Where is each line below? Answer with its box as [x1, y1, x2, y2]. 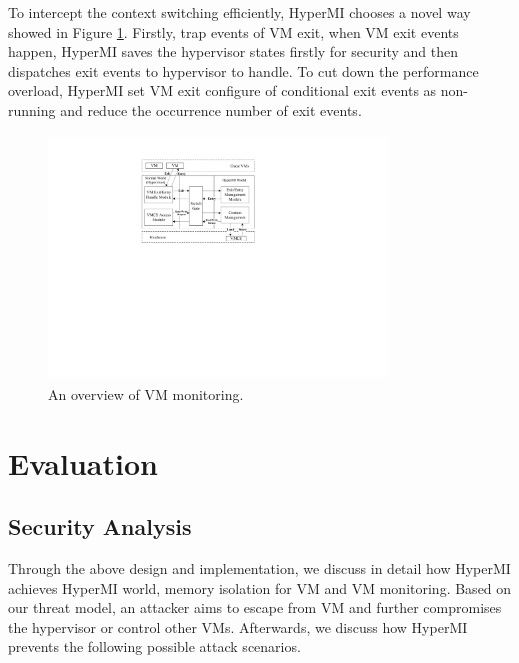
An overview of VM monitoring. [48, 383, 244, 404]
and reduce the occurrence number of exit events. [60, 99, 362, 120]
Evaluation [8, 442, 158, 483]
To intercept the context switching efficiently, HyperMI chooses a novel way [8, 2, 471, 22]
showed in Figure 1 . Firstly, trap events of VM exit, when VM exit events [8, 21, 459, 42]
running [8, 99, 56, 120]
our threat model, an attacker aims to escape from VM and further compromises [8, 597, 502, 618]
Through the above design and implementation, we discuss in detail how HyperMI [8, 557, 511, 578]
